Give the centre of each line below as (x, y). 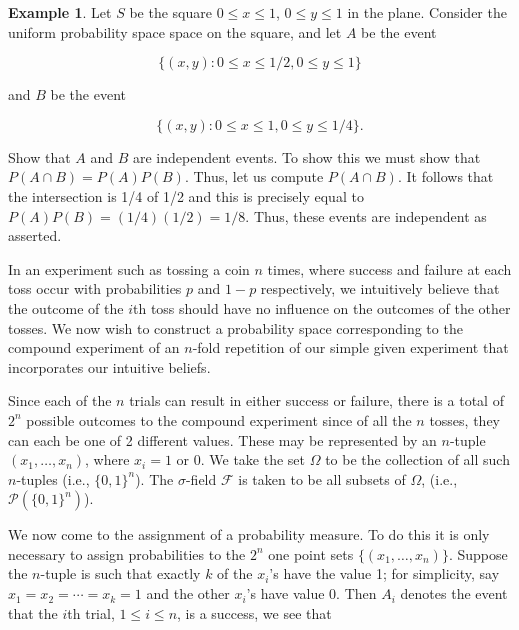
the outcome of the (66, 307)
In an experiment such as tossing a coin (129, 268)
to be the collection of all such (417, 459)
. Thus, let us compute (254, 176)
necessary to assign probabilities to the (127, 553)
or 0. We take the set (241, 459)
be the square (170, 12)
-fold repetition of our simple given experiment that (350, 347)
